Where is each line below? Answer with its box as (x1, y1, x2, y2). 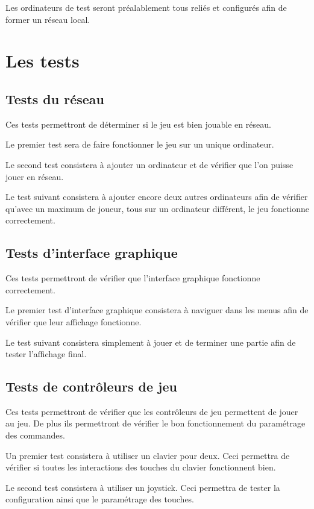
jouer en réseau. (5, 170, 64, 183)
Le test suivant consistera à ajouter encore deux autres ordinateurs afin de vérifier (5, 190, 308, 203)
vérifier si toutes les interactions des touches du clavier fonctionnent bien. (5, 461, 276, 473)
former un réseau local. (5, 13, 90, 25)
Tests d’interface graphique (5, 243, 178, 262)
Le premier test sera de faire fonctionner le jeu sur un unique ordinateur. (5, 138, 274, 151)
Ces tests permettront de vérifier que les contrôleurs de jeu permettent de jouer (5, 405, 298, 417)
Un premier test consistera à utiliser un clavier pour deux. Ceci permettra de (5, 449, 290, 461)
